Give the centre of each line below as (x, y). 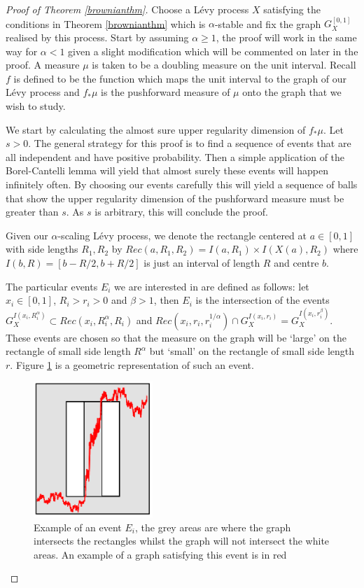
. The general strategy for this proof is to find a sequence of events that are (190, 143)
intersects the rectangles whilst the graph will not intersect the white (182, 541)
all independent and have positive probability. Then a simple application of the (175, 156)
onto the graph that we (292, 92)
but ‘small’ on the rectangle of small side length (252, 351)
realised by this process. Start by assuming (97, 37)
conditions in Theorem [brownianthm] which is (106, 23)
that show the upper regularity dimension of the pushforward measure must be (175, 198)
